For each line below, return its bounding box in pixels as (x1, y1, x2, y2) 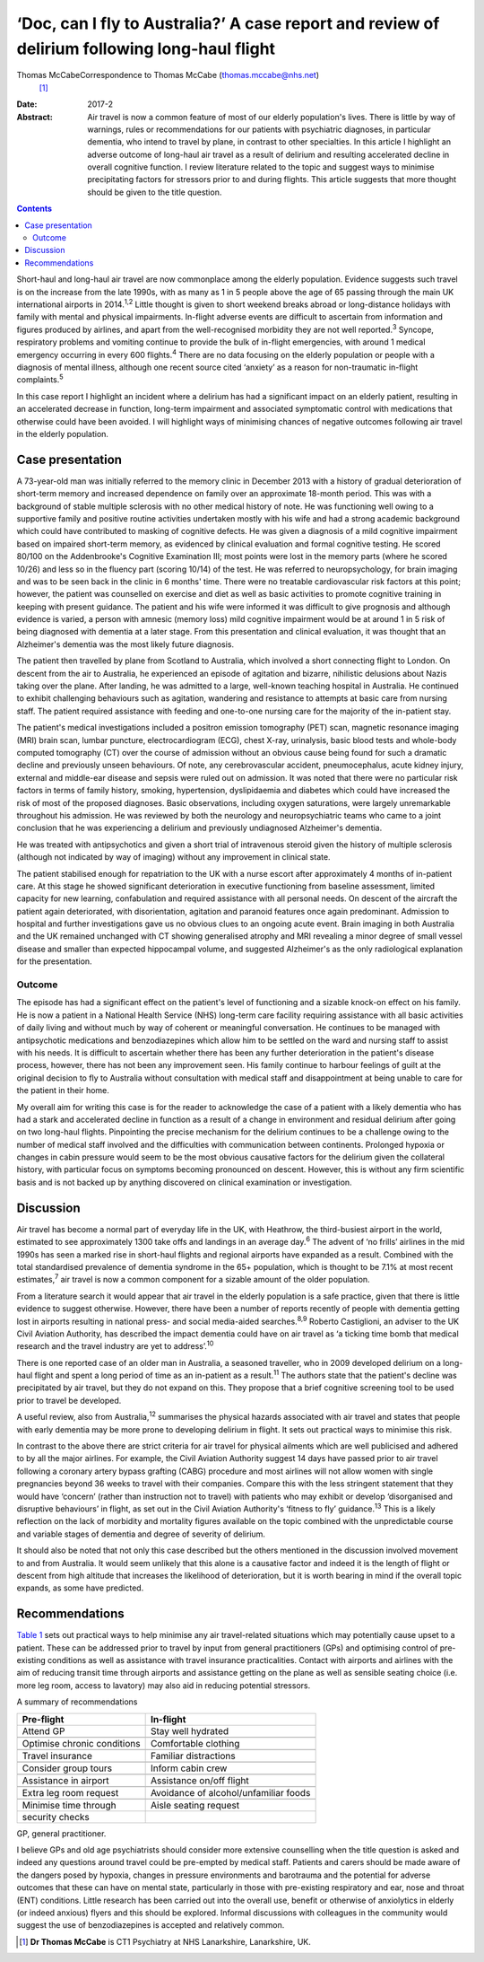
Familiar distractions (150, 1749, 237, 1762)
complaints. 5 (16, 372, 64, 385)
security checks (22, 1810, 90, 1823)
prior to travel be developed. (16, 1395, 122, 1406)
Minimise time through (22, 1799, 117, 1811)
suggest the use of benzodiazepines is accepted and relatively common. (16, 1920, 285, 1931)
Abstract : (16, 111, 53, 122)
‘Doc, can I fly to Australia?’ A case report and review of (16, 13, 440, 33)
